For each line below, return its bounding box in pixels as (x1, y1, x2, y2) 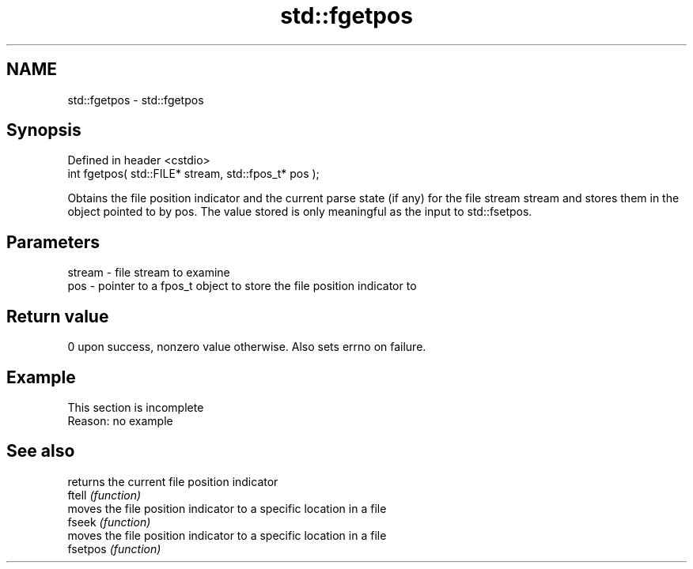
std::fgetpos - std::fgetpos (67, 92, 204, 107)
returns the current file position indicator (67, 474, 278, 488)
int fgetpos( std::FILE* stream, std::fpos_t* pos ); (67, 167, 320, 181)
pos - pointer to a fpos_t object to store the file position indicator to (67, 279, 417, 293)
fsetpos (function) (67, 541, 161, 556)
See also (6, 441, 75, 462)
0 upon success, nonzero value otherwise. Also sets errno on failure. (67, 340, 426, 354)
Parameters (6, 232, 100, 252)
